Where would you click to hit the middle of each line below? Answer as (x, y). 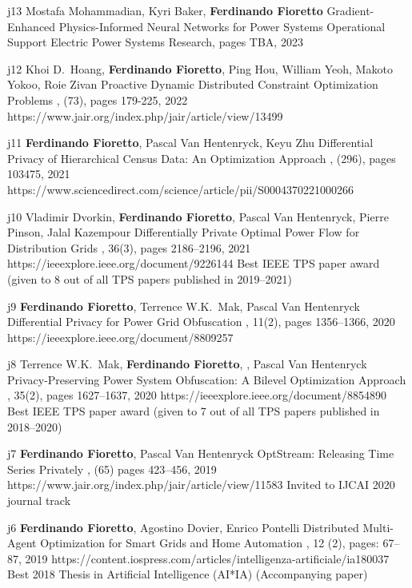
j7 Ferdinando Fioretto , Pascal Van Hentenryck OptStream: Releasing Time (201, 453)
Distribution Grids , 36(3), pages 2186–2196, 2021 (129, 247)
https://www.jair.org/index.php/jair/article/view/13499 (145, 115)
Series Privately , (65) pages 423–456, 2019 (112, 469)
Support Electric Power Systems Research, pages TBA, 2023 (155, 42)
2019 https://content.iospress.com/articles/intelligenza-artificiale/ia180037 (207, 558)
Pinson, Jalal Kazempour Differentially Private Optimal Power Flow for (184, 232)
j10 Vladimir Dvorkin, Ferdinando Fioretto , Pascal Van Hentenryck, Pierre (198, 216)
